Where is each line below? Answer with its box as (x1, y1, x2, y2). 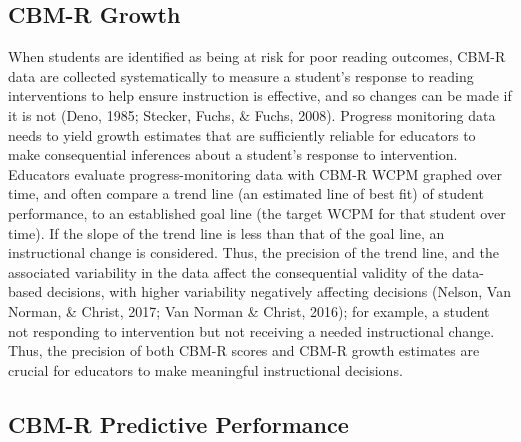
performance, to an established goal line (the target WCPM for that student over (8, 202, 506, 223)
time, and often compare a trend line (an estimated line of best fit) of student (8, 183, 484, 204)
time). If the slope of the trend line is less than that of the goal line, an (8, 222, 445, 243)
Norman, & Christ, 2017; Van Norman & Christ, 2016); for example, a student (8, 300, 490, 321)
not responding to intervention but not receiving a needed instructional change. (8, 320, 495, 341)
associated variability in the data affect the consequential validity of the (8, 261, 448, 282)
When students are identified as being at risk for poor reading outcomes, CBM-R (8, 46, 506, 67)
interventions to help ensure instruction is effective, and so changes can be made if (8, 85, 512, 106)
